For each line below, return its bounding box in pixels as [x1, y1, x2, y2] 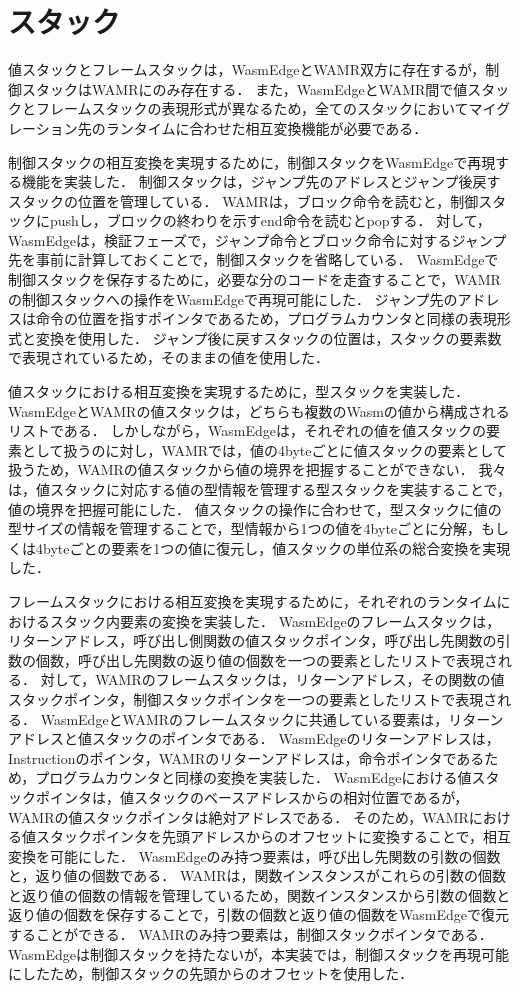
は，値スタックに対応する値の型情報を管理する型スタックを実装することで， [8, 479, 512, 499]
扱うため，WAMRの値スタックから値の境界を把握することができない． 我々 [8, 459, 507, 480]
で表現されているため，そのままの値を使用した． [8, 347, 329, 368]
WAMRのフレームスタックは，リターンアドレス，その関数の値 [95, 669, 505, 690]
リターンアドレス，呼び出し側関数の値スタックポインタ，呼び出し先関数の [8, 630, 497, 651]
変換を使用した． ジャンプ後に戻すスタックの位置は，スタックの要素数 [35, 327, 502, 348]
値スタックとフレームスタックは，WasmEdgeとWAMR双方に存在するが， [8, 59, 486, 80]
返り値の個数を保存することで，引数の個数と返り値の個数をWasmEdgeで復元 [8, 904, 509, 925]
